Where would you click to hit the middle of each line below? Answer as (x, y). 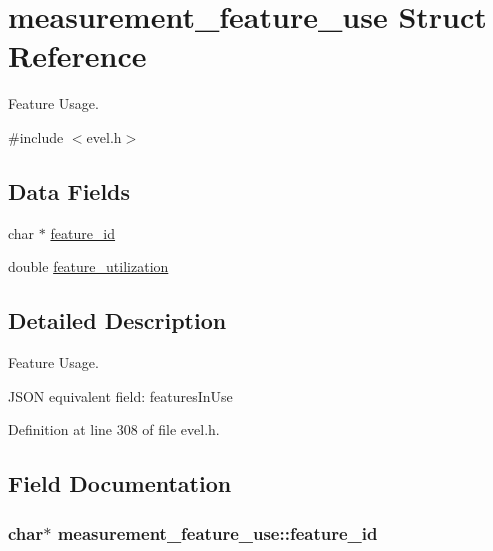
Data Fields (69, 190)
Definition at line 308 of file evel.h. (114, 429)
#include (36, 136)
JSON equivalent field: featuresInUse (120, 395)
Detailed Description (117, 320)
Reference (77, 55)
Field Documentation (120, 483)
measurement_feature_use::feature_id (217, 532)
